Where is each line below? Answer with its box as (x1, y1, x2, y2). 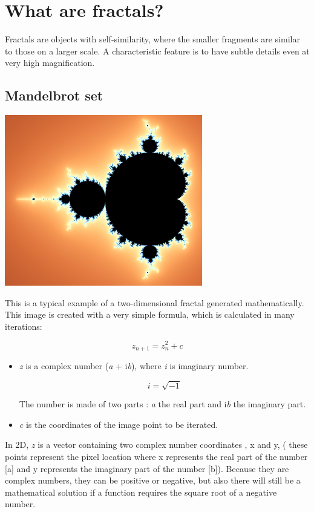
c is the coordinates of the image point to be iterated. (19, 418, 218, 430)
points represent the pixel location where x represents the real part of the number (5, 450, 308, 462)
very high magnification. (5, 56, 95, 69)
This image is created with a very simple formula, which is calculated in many (5, 308, 295, 321)
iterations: (5, 320, 42, 332)
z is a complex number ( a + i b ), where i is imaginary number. (19, 359, 249, 372)
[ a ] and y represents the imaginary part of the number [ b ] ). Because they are (5, 462, 289, 474)
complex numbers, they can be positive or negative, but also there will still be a (5, 474, 301, 487)
